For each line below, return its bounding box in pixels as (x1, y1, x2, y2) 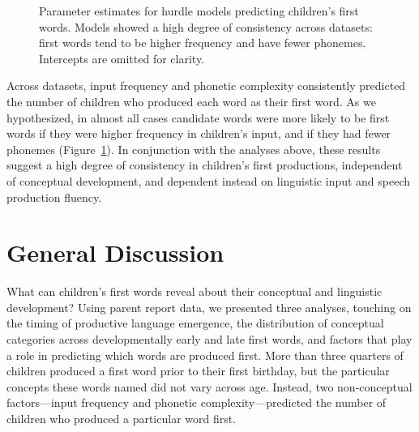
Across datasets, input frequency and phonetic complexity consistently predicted (6, 77, 406, 94)
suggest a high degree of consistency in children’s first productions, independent (6, 156, 403, 173)
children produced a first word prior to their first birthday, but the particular (6, 362, 390, 379)
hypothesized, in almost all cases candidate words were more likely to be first (6, 109, 390, 126)
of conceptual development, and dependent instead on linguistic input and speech (6, 172, 411, 189)
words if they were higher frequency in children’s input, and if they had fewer (6, 125, 391, 142)
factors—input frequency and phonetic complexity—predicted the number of (6, 394, 387, 411)
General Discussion (6, 236, 224, 269)
